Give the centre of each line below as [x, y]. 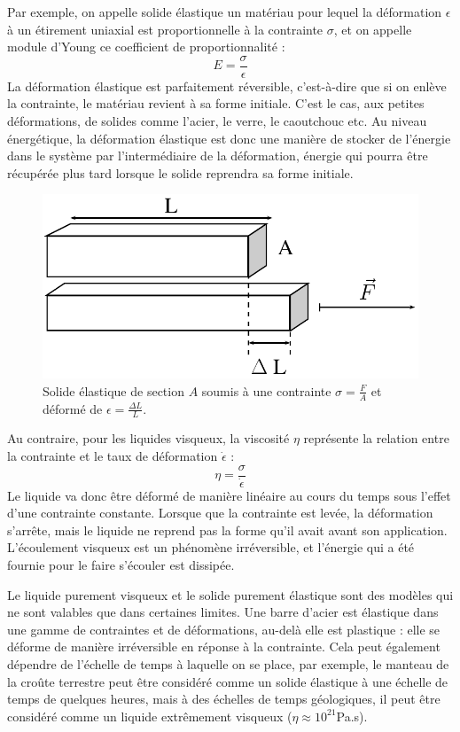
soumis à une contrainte [266, 390]
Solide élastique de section [113, 390]
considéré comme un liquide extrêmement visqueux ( [150, 716]
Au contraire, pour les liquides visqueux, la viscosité [148, 438]
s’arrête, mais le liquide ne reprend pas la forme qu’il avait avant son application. [227, 530]
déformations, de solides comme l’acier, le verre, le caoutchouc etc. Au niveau [217, 121]
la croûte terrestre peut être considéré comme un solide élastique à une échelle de [228, 681]
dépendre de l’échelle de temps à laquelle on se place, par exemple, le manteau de [228, 663]
